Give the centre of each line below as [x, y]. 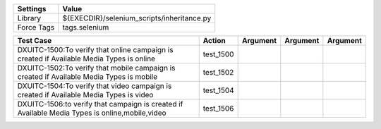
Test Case [35, 41]
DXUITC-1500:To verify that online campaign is [95, 50]
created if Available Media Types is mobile [87, 76]
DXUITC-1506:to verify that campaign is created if [100, 104]
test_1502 [218, 72]
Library [29, 18]
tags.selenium [86, 27]
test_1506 [218, 108]
